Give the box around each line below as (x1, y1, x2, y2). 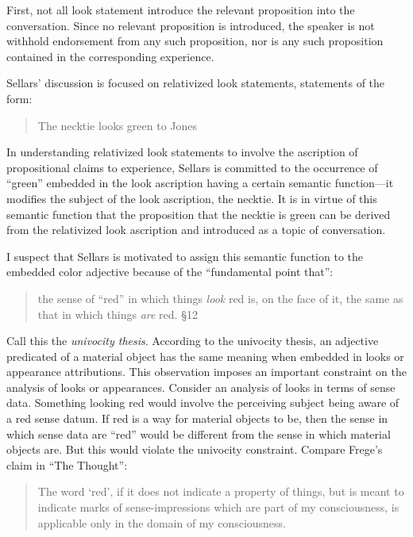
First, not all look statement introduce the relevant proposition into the (6, 2, 355, 17)
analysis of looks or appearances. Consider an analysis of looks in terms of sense (6, 378, 396, 395)
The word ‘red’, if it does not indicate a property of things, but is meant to (37, 483, 404, 500)
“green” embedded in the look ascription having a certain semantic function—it (6, 175, 394, 191)
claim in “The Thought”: (6, 456, 128, 473)
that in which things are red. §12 (37, 305, 198, 322)
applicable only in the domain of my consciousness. (37, 514, 286, 531)
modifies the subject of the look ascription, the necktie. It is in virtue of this (6, 190, 377, 206)
